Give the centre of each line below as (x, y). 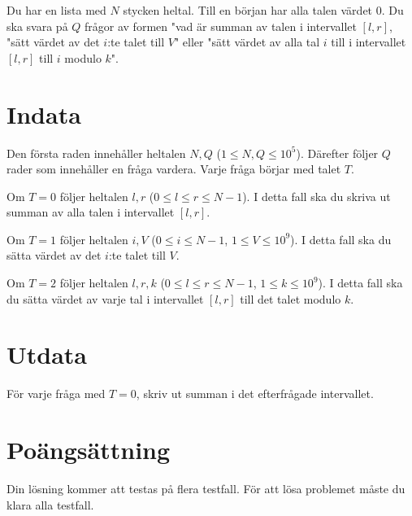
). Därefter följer (337, 153)
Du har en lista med (56, 10)
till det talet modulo (291, 298)
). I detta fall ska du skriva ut (317, 196)
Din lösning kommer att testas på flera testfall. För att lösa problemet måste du (206, 489)
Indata (44, 114)
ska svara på (37, 26)
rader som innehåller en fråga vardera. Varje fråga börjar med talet (174, 169)
